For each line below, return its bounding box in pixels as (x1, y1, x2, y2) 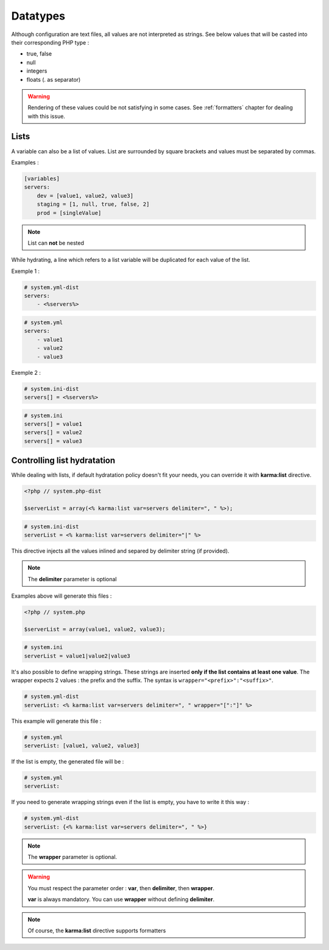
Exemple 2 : (11, 369, 41, 376)
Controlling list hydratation (11, 455, 116, 466)
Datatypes (11, 9, 65, 23)
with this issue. (27, 112, 65, 120)
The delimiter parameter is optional (27, 575, 117, 582)
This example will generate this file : (11, 717, 102, 725)
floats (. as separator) (26, 76, 81, 83)
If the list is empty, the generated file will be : (11, 758, 124, 765)
